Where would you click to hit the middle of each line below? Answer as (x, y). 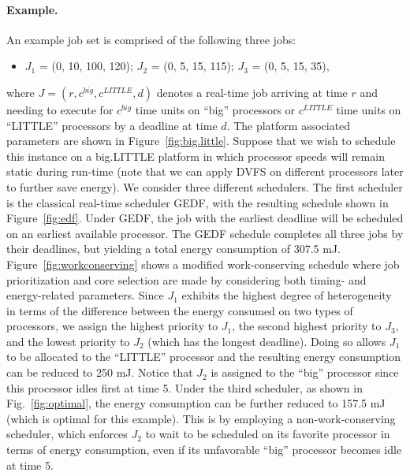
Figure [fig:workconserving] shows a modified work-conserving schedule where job (203, 264)
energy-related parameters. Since (85, 295)
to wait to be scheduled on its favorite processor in (268, 434)
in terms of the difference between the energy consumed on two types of (180, 310)
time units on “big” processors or (215, 109)
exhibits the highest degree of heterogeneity (287, 295)
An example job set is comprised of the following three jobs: (151, 39)
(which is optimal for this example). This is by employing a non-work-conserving (201, 418)
